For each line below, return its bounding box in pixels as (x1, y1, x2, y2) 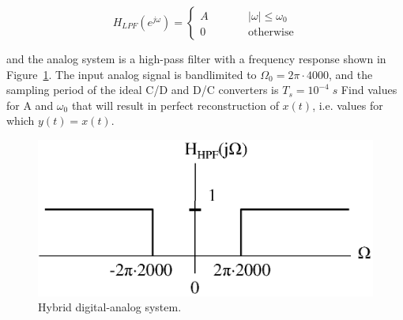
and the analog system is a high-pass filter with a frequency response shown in (6, 51, 386, 66)
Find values (341, 81, 397, 98)
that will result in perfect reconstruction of (71, 96, 279, 113)
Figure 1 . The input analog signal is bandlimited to (6, 66, 257, 82)
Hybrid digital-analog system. (38, 299, 182, 315)
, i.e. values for (312, 96, 383, 113)
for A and (6, 96, 54, 113)
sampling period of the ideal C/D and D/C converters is (6, 81, 279, 98)
